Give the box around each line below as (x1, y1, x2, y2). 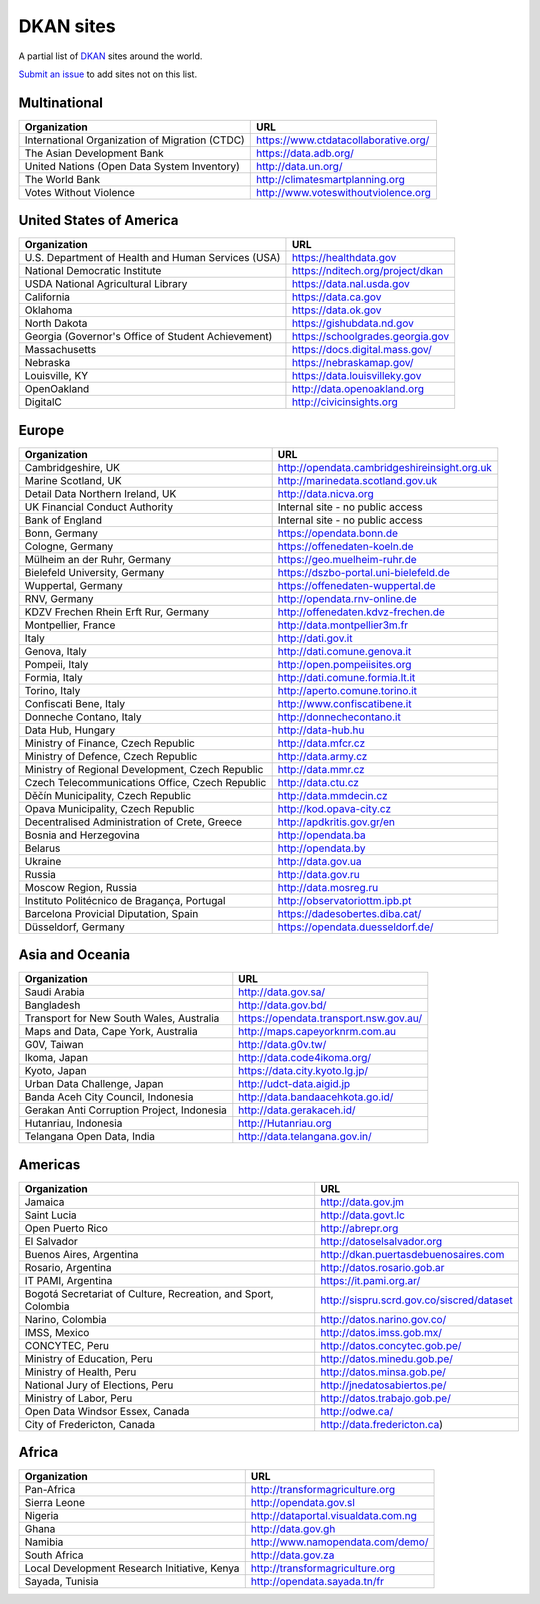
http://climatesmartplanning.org (255, 172, 405, 186)
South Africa (24, 1548, 84, 1562)
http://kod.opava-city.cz (277, 801, 392, 815)
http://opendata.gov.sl (250, 1496, 355, 1510)
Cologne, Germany (24, 539, 114, 553)
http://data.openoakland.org (291, 382, 425, 396)
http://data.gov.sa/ (238, 985, 326, 999)
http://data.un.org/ (255, 159, 343, 173)
